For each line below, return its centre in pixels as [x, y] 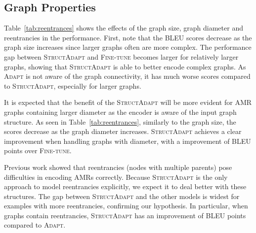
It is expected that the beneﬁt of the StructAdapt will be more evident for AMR [128, 102]
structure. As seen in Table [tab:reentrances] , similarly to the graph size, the [120, 121]
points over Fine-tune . [38, 150]
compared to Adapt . [35, 225]
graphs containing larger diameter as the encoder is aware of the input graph [120, 112]
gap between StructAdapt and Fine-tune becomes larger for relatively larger [121, 56]
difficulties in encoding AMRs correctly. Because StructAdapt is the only [116, 177]
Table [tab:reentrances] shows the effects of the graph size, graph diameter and [124, 28]
